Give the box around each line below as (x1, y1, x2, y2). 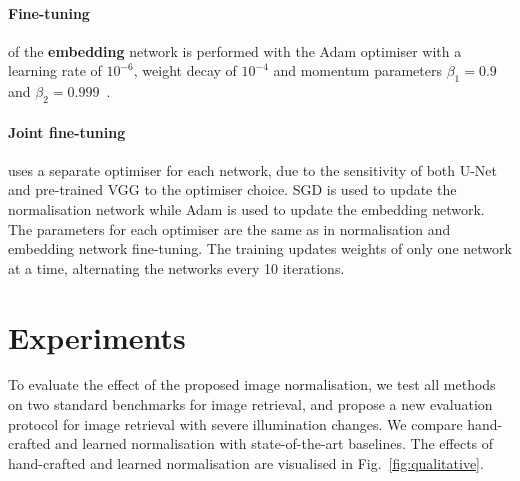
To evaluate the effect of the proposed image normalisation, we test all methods (8, 374, 496, 395)
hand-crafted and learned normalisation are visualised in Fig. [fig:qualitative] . (8, 452, 484, 473)
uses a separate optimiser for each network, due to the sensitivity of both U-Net (8, 159, 498, 180)
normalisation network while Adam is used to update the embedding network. (8, 198, 485, 219)
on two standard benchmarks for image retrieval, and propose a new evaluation (8, 394, 493, 415)
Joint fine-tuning (8, 121, 126, 142)
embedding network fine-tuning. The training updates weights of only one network (8, 238, 512, 259)
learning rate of (8, 60, 102, 81)
